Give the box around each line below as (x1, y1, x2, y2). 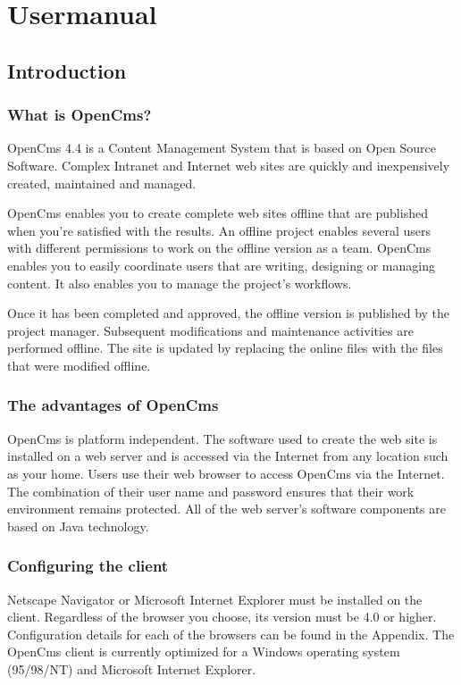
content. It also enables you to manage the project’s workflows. (7, 273, 352, 292)
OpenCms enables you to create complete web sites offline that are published (7, 204, 428, 222)
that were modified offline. (7, 355, 151, 374)
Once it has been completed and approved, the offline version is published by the (7, 304, 450, 322)
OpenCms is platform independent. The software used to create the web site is (7, 429, 438, 447)
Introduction (7, 56, 127, 84)
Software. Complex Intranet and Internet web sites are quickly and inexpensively (7, 155, 450, 174)
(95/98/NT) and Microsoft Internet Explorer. (7, 659, 256, 678)
